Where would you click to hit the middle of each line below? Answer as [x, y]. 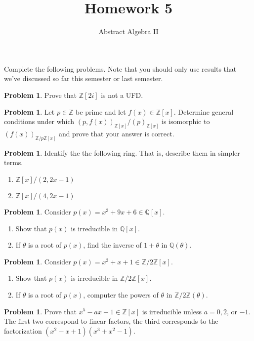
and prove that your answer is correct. [116, 133]
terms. [14, 162]
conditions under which [39, 121]
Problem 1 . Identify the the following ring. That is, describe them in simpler [122, 152]
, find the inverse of [112, 245]
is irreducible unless [172, 311]
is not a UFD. [122, 95]
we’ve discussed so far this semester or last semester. [84, 78]
